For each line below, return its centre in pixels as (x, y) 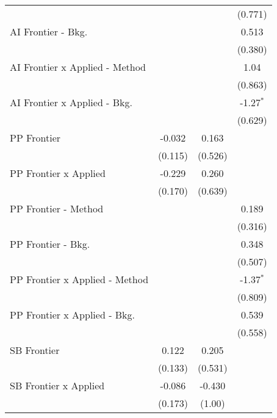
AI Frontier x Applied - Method (78, 67)
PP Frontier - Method (57, 208)
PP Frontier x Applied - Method (79, 279)
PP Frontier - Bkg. (50, 244)
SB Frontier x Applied (57, 385)
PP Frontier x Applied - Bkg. (73, 315)
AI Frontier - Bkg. (49, 31)
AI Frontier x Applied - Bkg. (71, 102)
